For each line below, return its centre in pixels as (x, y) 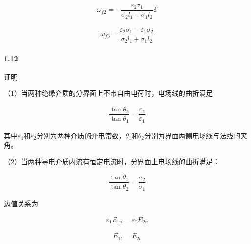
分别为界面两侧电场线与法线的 (192, 135)
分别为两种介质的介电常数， (81, 135)
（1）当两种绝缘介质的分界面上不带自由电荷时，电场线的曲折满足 (108, 93)
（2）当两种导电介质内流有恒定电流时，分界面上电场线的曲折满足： (112, 161)
